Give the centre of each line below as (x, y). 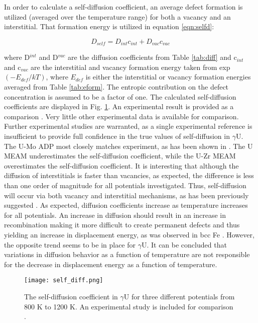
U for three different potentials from (179, 296)
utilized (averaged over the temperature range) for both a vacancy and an (117, 16)
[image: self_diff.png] (64, 280)
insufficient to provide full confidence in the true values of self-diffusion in (117, 136)
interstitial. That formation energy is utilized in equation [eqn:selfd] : (109, 26)
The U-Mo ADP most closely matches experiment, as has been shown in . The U (128, 146)
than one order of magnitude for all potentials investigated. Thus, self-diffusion (125, 185)
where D (17, 57)
